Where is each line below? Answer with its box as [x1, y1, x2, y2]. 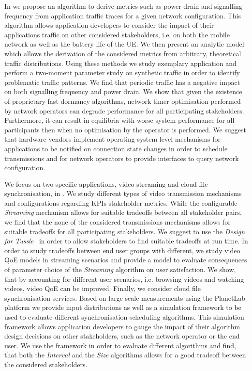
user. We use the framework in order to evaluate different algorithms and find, [4, 340, 236, 350]
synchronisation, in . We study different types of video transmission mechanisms [4, 188, 242, 198]
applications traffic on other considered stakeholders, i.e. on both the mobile [4, 29, 230, 39]
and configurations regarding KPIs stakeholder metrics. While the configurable [4, 197, 237, 208]
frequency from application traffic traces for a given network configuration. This [4, 10, 241, 20]
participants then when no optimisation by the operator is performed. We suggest [4, 124, 246, 134]
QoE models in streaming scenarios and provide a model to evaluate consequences [4, 255, 247, 265]
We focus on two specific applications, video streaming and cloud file [4, 178, 208, 189]
